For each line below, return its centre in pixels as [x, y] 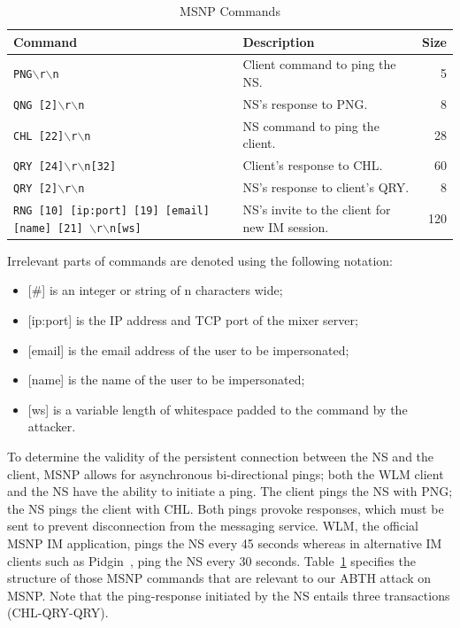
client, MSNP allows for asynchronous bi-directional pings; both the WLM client [226, 473]
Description [279, 41]
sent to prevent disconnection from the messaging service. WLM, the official [213, 526]
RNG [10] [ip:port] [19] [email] [111, 211]
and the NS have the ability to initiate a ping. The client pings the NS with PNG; [230, 491]
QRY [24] [39, 167]
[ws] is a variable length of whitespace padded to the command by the [218, 409]
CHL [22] [39, 136]
